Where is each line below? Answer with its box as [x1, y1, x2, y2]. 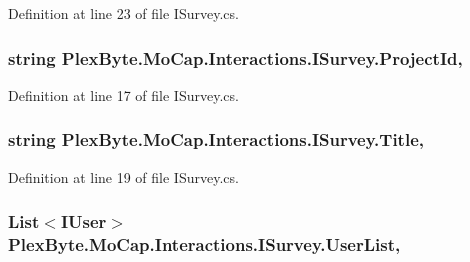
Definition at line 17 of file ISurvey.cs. [8, 84, 239, 105]
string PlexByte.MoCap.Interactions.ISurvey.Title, [8, 127, 424, 152]
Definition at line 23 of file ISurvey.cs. [8, 3, 239, 23]
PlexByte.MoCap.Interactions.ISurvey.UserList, [8, 232, 401, 257]
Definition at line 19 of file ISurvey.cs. [8, 166, 239, 187]
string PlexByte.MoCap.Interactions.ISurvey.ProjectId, [8, 45, 463, 70]
